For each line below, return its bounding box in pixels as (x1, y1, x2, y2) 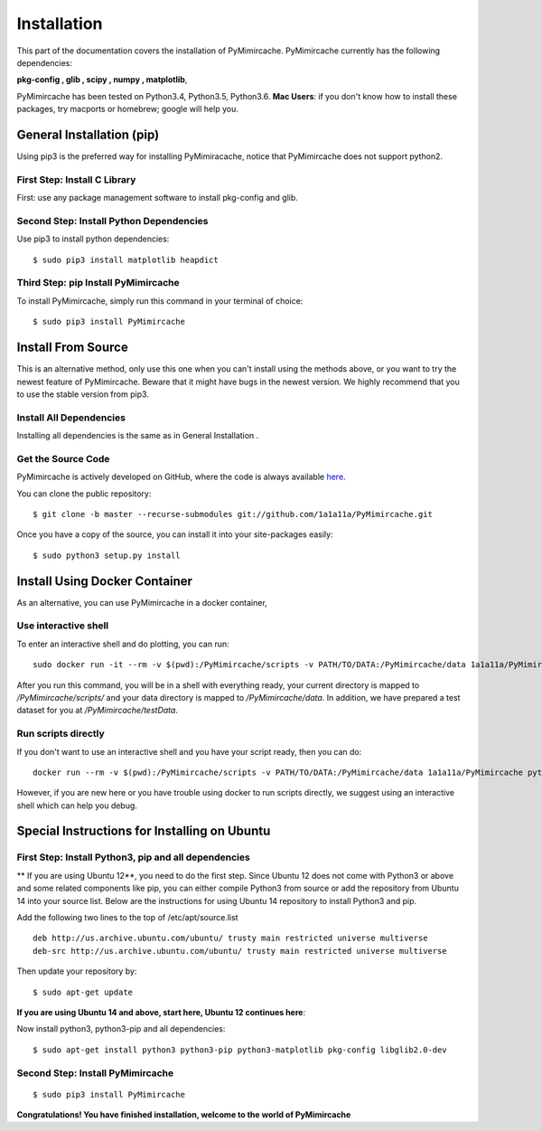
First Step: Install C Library (16, 173, 136, 185)
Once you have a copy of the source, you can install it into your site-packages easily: (16, 529, 333, 540)
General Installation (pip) (16, 127, 160, 142)
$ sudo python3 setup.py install (33, 550, 181, 561)
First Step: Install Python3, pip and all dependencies (16, 851, 250, 863)
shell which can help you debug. (16, 800, 137, 811)
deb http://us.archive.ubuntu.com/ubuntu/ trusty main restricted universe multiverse (33, 933, 428, 944)
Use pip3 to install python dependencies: (16, 233, 170, 244)
